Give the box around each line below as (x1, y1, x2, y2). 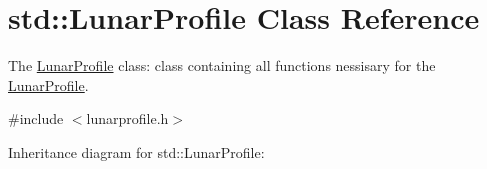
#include (8, 108, 64, 129)
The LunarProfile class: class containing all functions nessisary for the (8, 55, 436, 76)
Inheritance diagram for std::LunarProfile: (8, 141, 265, 162)
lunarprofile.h (86, 108, 169, 129)
